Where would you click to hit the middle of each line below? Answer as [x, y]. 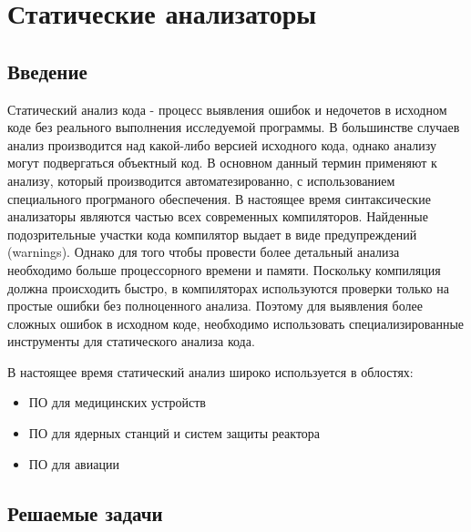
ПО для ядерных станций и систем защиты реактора [174, 433]
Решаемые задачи [85, 512]
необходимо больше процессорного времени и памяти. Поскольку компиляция [224, 269]
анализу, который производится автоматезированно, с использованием [201, 180]
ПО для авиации [74, 463]
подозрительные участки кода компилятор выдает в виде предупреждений [212, 234]
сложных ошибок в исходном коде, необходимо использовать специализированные [236, 323]
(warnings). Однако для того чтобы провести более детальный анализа [204, 252]
